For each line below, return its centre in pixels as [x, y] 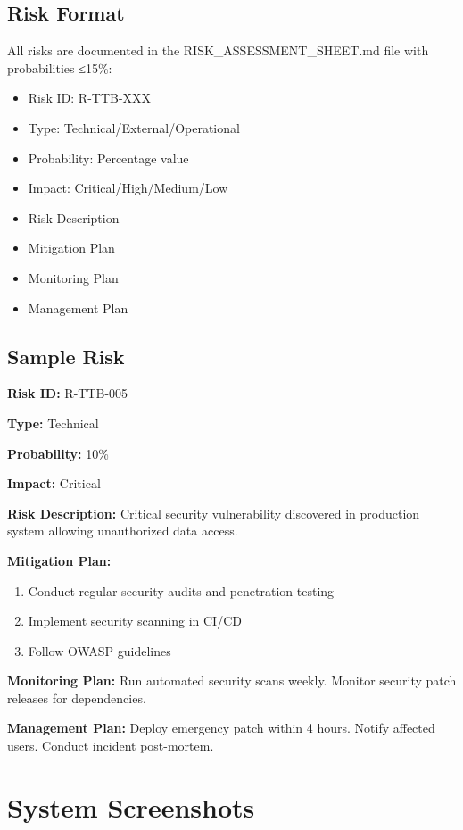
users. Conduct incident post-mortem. [111, 746]
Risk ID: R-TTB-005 [68, 393]
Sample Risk [66, 356]
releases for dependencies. [77, 697]
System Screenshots [131, 806]
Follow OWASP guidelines [99, 650]
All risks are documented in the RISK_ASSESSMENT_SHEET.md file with [218, 50]
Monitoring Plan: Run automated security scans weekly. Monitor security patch [232, 681]
